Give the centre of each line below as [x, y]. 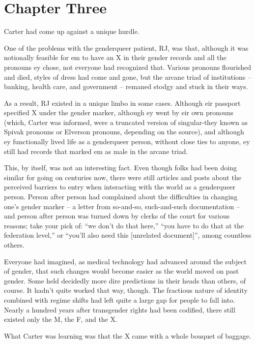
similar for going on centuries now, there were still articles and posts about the [123, 177]
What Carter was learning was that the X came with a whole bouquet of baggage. [128, 335]
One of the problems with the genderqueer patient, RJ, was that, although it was [126, 47]
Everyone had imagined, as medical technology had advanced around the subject [125, 261]
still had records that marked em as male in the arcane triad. [96, 151]
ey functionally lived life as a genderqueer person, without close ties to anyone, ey [127, 141]
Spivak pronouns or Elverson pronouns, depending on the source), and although [124, 132]
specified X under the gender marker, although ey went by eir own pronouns [119, 112]
